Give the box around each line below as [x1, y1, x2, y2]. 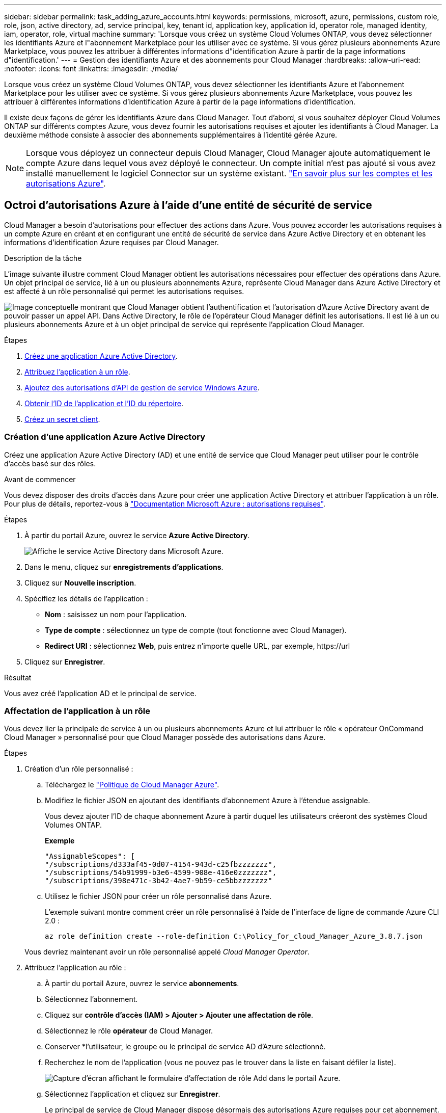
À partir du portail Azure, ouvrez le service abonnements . [45, 979, 239, 988]
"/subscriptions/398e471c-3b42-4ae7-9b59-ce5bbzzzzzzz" [45, 877, 272, 885]
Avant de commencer [4, 474, 76, 484]
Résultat [4, 673, 32, 682]
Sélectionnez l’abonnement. [45, 995, 138, 1004]
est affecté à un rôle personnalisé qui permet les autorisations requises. [4, 286, 244, 296]
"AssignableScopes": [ [45, 852, 135, 861]
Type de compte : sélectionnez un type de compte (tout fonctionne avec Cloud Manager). [45, 625, 347, 634]
